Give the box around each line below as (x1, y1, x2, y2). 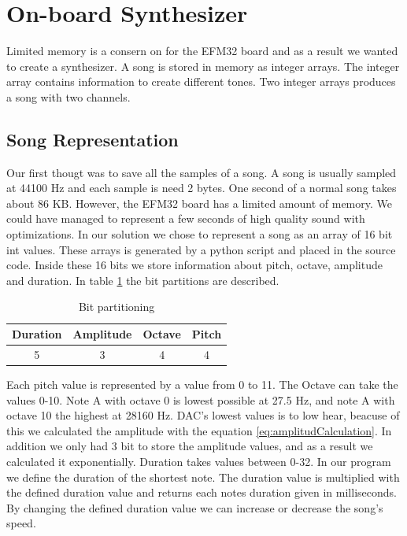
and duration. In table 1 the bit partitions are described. (6, 272, 279, 288)
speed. (6, 515, 36, 531)
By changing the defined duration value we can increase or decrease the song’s (6, 499, 383, 516)
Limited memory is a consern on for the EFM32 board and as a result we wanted (6, 43, 398, 59)
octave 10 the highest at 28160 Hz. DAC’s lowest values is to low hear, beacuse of (6, 407, 400, 423)
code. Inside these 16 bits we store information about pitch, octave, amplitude (6, 257, 383, 273)
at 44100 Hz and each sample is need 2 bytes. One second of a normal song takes (6, 179, 397, 196)
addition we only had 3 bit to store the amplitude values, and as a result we (6, 438, 373, 454)
